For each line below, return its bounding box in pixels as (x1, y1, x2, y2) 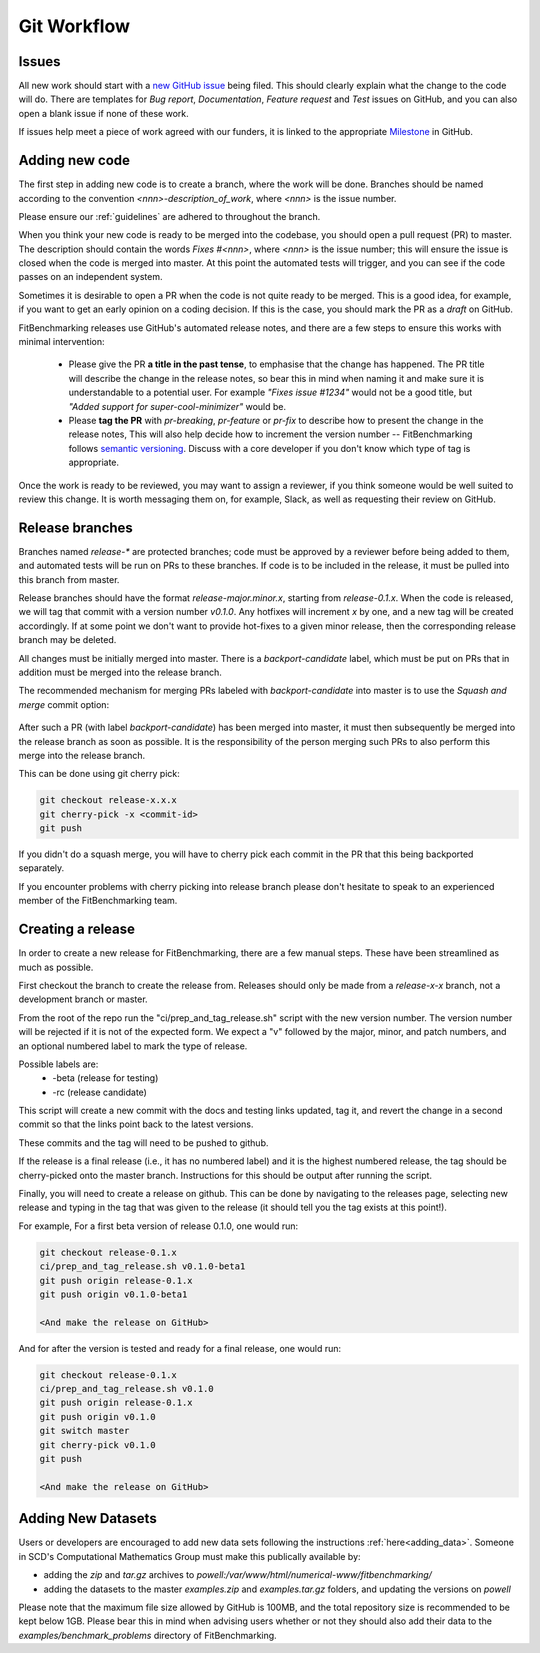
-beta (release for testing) (52, 1072, 159, 1084)
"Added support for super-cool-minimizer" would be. (68, 400, 287, 412)
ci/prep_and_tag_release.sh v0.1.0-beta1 (39, 1261, 246, 1272)
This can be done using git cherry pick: (18, 768, 180, 780)
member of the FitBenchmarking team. (18, 895, 178, 907)
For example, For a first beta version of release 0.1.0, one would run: (18, 1220, 299, 1232)
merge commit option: (18, 698, 110, 710)
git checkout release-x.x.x (39, 795, 177, 806)
